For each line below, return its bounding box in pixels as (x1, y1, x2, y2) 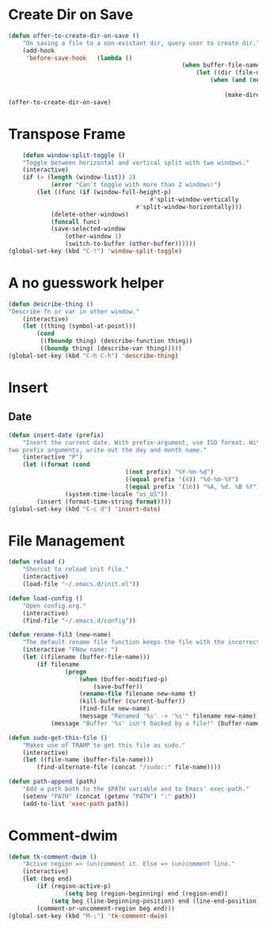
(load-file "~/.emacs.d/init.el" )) (22, 580, 140, 588)
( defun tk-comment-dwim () (8, 853, 97, 861)
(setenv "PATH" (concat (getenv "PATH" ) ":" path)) (22, 792, 196, 800)
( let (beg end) (22, 875, 73, 883)
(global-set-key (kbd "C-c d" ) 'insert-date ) (8, 505, 161, 513)
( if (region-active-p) (36, 883, 112, 891)
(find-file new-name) (78, 705, 150, 713)
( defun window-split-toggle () (22, 151, 126, 160)
